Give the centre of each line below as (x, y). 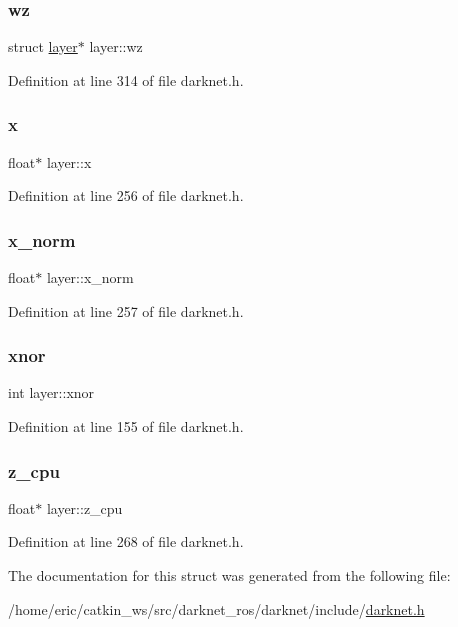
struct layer (43, 46)
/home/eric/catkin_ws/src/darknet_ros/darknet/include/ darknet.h (216, 608)
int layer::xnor (51, 392)
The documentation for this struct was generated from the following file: (229, 575)
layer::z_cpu (84, 507)
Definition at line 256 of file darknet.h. (126, 195)
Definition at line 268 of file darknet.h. (126, 541)
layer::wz (116, 46)
